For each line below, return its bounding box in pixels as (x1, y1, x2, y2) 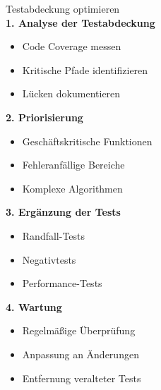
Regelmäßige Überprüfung (22, 323, 136, 338)
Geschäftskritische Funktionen (22, 133, 153, 148)
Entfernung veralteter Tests (22, 370, 141, 385)
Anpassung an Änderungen (22, 346, 139, 361)
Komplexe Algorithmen (22, 181, 123, 195)
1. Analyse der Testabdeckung (6, 15, 155, 30)
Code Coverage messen (22, 39, 121, 54)
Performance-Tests (22, 276, 102, 291)
